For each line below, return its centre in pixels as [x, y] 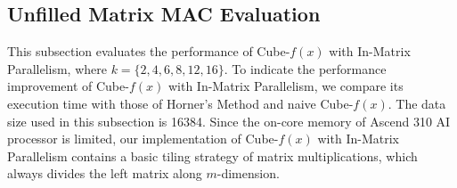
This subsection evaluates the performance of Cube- [149, 51]
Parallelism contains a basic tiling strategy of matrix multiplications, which [212, 155]
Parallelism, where [57, 68]
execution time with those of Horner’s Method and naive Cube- [180, 103]
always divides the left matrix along [105, 173]
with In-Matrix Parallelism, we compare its [286, 86]
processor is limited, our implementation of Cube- [143, 139]
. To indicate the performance [305, 68]
